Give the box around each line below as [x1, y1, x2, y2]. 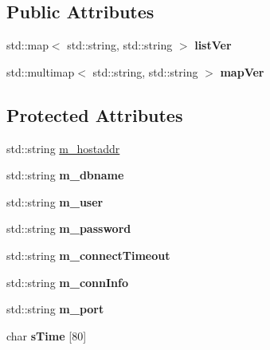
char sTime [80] [6, 327, 87, 344]
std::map [6, 37, 49, 53]
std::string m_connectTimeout [6, 246, 170, 263]
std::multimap [6, 63, 75, 80]
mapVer [220, 63, 264, 80]
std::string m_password [6, 220, 131, 237]
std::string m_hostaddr [6, 140, 120, 156]
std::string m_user [6, 193, 104, 210]
